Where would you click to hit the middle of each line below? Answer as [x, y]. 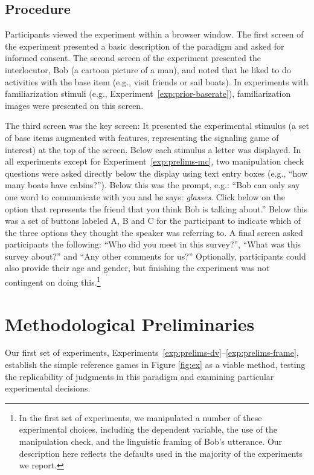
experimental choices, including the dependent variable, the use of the [148, 429]
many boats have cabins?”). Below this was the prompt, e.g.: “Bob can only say [152, 185]
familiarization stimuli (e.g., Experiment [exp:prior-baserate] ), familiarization [148, 93]
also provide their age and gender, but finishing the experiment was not [137, 268]
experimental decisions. [48, 388]
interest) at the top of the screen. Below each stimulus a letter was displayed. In [153, 149]
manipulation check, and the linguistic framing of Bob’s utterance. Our [151, 441]
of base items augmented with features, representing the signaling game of [142, 137]
